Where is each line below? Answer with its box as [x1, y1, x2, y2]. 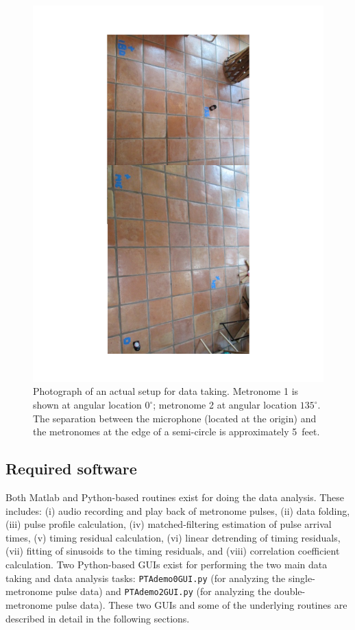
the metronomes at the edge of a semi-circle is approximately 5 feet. [33, 424, 320, 439]
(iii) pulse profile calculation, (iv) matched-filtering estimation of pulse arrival [5, 517, 332, 531]
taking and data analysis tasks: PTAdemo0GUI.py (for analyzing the [5, 570, 286, 585]
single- [288, 570, 315, 585]
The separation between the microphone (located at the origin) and [33, 411, 317, 425]
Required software [5, 458, 137, 479]
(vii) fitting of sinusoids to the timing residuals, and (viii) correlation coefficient [5, 544, 340, 558]
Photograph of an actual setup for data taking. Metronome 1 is [33, 384, 299, 398]
